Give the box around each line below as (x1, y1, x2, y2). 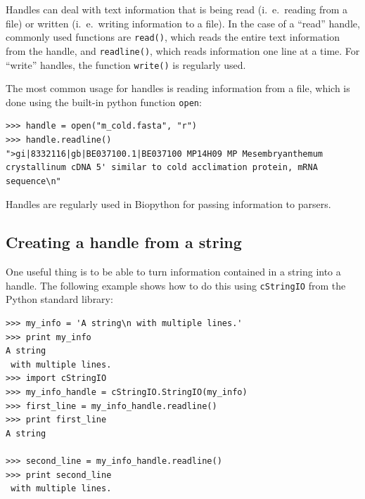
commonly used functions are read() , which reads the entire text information (6, 30, 340, 44)
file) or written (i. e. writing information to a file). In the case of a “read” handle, (6, 15, 360, 30)
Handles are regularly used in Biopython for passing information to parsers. (6, 197, 331, 212)
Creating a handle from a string (6, 231, 242, 253)
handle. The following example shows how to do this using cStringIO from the (6, 278, 346, 292)
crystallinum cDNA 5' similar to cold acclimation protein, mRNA (6, 162, 318, 173)
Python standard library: (6, 292, 113, 306)
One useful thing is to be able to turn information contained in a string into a (6, 264, 341, 279)
